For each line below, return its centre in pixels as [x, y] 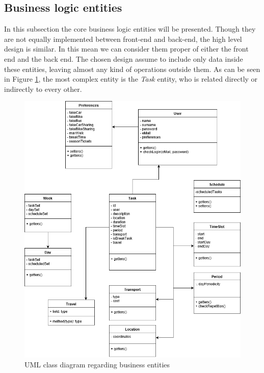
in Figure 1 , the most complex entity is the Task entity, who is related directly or [131, 79]
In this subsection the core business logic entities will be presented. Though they [130, 29]
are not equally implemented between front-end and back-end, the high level [123, 39]
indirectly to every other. [43, 89]
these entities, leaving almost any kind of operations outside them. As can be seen [132, 69]
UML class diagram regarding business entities [97, 365]
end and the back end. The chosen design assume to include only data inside [124, 58]
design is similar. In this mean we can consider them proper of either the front [126, 49]
